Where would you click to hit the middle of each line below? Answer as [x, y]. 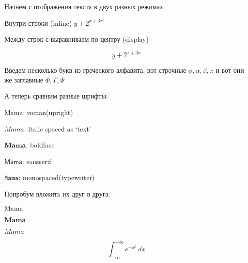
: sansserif [37, 161]
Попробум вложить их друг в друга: [57, 194]
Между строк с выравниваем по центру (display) [77, 39]
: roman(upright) [48, 112]
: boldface [40, 145]
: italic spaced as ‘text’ [57, 128]
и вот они [230, 70]
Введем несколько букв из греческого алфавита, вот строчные [95, 70]
